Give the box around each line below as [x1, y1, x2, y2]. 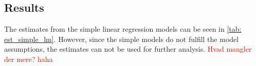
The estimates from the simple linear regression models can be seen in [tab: [4, 24, 242, 34]
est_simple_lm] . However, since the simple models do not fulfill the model [4, 33, 239, 44]
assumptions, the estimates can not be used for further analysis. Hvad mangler [4, 43, 252, 54]
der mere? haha [4, 53, 53, 64]
